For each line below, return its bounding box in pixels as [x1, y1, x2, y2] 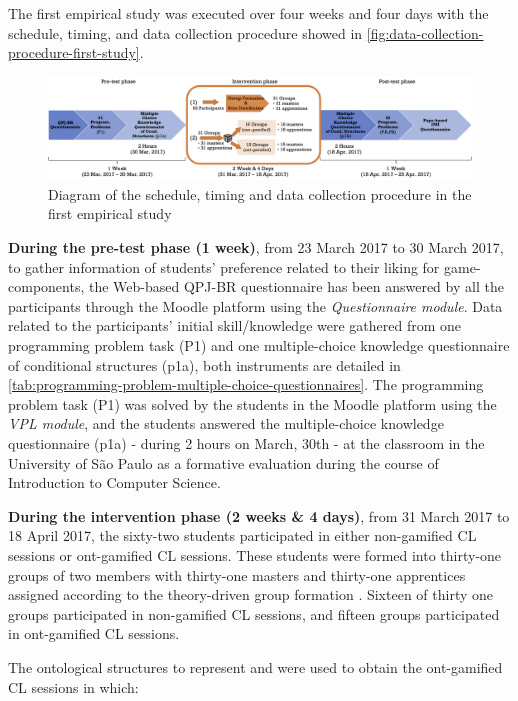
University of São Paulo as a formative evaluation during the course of [8, 452, 439, 473]
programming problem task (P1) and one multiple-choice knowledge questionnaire [8, 335, 510, 356]
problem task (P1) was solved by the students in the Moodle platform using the [8, 393, 497, 414]
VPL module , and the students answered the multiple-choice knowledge [8, 413, 444, 434]
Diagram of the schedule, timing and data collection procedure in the [48, 183, 472, 204]
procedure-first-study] [8, 42, 140, 63]
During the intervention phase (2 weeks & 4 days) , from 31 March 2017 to [8, 505, 510, 526]
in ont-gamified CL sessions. [8, 623, 180, 644]
